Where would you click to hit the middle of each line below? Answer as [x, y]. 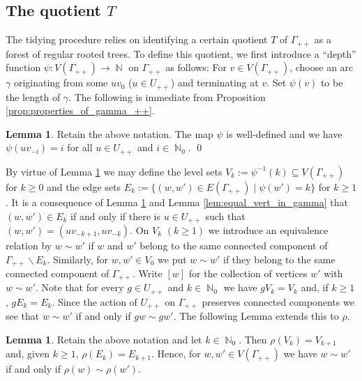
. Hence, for [176, 353]
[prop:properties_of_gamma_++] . [80, 110]
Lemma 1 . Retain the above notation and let [104, 339]
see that [23, 316]
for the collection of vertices [248, 273]
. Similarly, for [78, 259]
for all [80, 147]
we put [172, 259]
